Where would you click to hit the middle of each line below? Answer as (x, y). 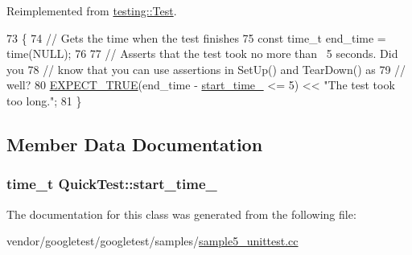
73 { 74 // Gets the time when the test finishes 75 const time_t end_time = (196, 37)
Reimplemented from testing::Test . (92, 10)
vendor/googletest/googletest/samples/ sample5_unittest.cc (152, 241)
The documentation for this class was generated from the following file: (181, 214)
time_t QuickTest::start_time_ (112, 184)
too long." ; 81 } (44, 100)
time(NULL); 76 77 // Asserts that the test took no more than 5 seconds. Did (202, 53)
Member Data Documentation (135, 144)
